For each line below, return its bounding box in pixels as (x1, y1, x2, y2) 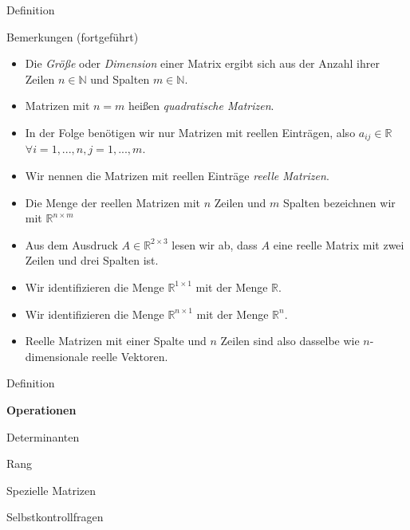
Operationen (6, 401, 77, 418)
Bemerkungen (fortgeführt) (6, 28, 139, 45)
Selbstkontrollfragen (6, 508, 104, 525)
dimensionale (25, 347, 89, 364)
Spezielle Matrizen (6, 481, 97, 498)
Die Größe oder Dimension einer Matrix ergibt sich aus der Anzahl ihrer (25, 55, 380, 72)
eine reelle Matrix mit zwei (273, 236, 404, 253)
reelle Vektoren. (92, 347, 168, 364)
